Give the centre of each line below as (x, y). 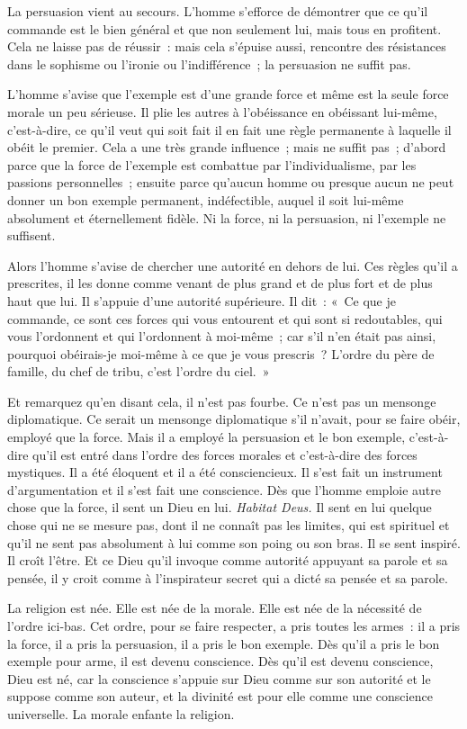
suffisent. (31, 235)
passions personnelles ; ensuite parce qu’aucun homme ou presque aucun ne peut (231, 182)
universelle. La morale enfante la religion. (121, 713)
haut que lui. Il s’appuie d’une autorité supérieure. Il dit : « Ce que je (202, 300)
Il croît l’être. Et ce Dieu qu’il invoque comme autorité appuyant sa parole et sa (228, 560)
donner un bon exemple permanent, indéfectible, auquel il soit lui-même (206, 199)
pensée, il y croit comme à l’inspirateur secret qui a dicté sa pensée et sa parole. (228, 577)
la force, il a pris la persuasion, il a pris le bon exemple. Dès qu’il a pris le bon (224, 643)
